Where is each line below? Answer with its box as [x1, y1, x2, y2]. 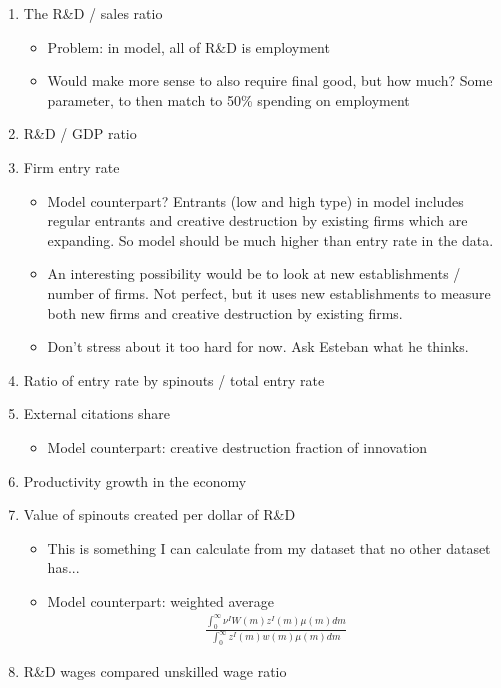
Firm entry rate [23, 156, 120, 177]
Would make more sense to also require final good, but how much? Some [47, 70, 493, 91]
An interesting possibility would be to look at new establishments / [47, 263, 461, 284]
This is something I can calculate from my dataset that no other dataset [47, 537, 491, 558]
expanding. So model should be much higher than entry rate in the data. [47, 229, 494, 250]
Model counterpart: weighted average [47, 590, 275, 611]
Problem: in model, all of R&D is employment [47, 36, 330, 57]
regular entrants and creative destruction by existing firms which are [47, 210, 468, 231]
